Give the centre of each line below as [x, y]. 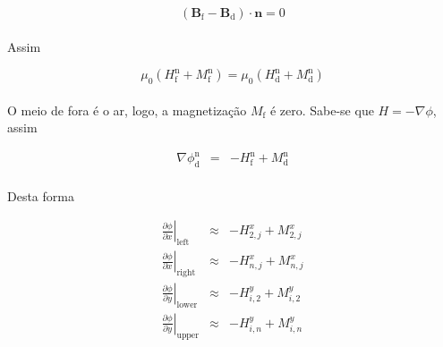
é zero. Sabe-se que [322, 110]
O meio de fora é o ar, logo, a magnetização [127, 110]
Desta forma [41, 195]
